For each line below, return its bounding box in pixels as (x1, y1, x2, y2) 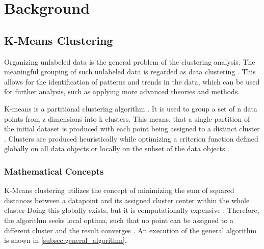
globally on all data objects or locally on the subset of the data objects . (4, 143, 230, 154)
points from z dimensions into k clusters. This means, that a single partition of (4, 113, 250, 124)
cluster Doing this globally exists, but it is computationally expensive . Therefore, (4, 205, 259, 215)
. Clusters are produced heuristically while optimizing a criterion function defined (4, 133, 258, 144)
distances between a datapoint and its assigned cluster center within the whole (4, 195, 250, 205)
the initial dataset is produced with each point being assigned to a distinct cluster (4, 123, 260, 134)
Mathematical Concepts (4, 164, 104, 177)
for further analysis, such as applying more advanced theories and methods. (4, 86, 240, 97)
